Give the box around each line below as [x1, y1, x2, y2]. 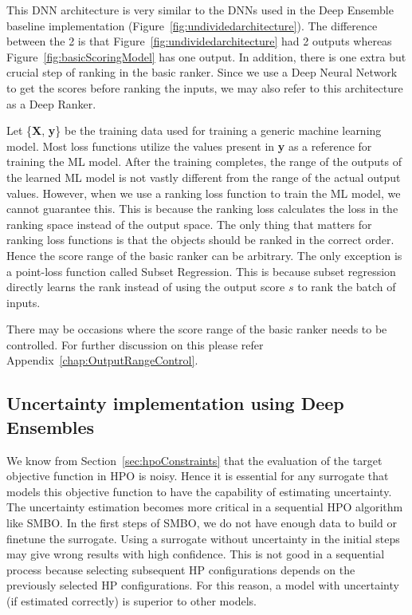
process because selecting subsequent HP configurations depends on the [6, 561, 355, 578]
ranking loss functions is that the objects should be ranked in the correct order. [6, 231, 394, 248]
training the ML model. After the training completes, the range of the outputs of [6, 153, 402, 170]
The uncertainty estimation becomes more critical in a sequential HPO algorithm [6, 499, 403, 515]
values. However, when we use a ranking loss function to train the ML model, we [6, 184, 401, 201]
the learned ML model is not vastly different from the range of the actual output [6, 168, 401, 185]
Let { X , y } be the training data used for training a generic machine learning [6, 122, 382, 139]
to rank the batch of [297, 278, 396, 295]
